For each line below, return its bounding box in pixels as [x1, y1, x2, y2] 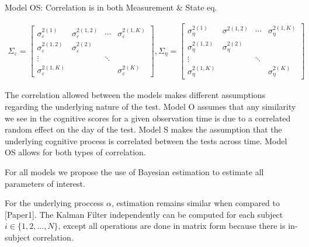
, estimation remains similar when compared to [111, 197, 280, 209]
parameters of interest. [5, 177, 85, 189]
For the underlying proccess [5, 197, 104, 209]
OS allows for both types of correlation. [5, 146, 146, 158]
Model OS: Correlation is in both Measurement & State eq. [5, 1, 217, 13]
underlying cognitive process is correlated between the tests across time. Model [5, 134, 287, 147]
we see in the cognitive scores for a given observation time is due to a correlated [5, 112, 291, 124]
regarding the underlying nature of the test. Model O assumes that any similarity [5, 100, 296, 113]
